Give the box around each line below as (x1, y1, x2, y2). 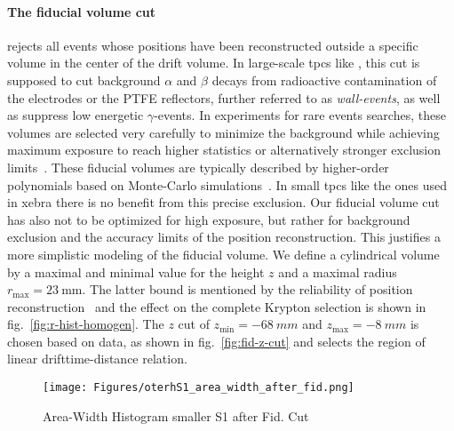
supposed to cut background (7, 70, 161, 89)
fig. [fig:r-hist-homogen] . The (7, 315, 164, 333)
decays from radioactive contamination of (211, 70, 437, 89)
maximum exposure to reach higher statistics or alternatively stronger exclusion (7, 140, 441, 159)
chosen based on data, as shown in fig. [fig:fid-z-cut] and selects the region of (7, 331, 426, 350)
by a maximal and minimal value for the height (7, 262, 265, 281)
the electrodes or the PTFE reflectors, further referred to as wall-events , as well (7, 88, 441, 107)
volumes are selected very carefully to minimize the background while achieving (7, 123, 440, 141)
